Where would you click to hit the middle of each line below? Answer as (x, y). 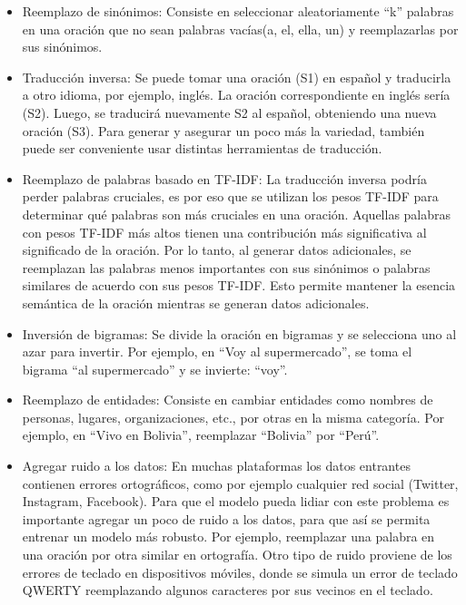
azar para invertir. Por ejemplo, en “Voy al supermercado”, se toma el (217, 351)
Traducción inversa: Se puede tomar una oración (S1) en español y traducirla (237, 77)
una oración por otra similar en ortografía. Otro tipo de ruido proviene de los (237, 555)
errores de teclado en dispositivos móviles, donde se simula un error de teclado (240, 572)
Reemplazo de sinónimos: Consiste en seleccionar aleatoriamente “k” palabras (238, 11)
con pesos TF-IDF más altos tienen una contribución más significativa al (224, 232)
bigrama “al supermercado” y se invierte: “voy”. (155, 369)
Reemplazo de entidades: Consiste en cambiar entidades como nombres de (228, 400)
